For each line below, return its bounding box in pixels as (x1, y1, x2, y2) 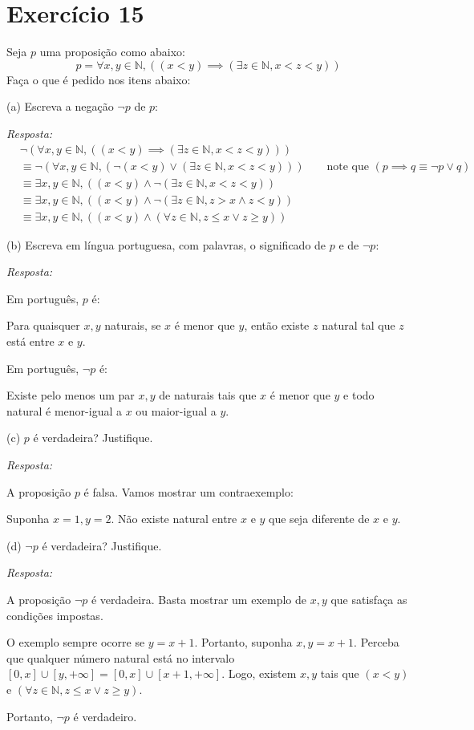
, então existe (244, 317, 310, 334)
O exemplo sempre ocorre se (6, 634, 145, 651)
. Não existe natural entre (111, 510, 237, 527)
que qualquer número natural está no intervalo (6, 649, 235, 666)
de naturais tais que (159, 387, 257, 404)
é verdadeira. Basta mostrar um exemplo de (91, 590, 306, 607)
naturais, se (104, 317, 161, 334)
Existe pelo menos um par (6, 387, 135, 404)
